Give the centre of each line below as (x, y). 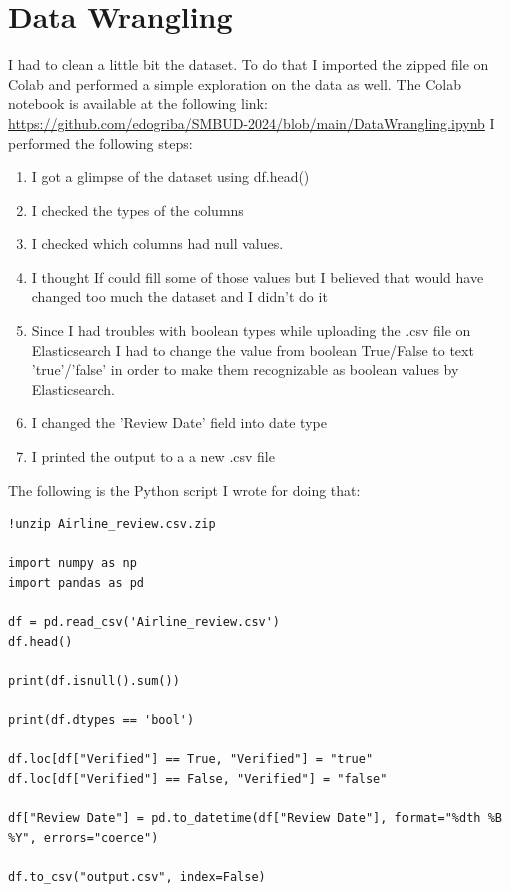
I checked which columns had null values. (157, 243)
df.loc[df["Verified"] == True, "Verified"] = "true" (191, 759)
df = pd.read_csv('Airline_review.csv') (144, 622)
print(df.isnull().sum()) (94, 680)
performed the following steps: (100, 142)
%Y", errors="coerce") (83, 837)
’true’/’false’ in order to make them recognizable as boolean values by (245, 369)
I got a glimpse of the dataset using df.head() (170, 176)
